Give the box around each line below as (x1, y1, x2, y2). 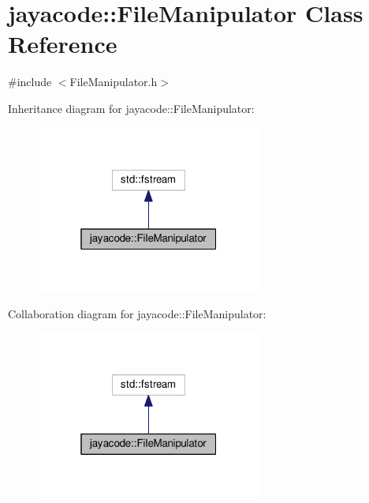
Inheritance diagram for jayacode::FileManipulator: (8, 99, 255, 116)
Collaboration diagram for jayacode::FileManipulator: (8, 305, 266, 321)
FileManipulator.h (69, 73, 158, 90)
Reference (8, 28, 117, 60)
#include (8, 73, 52, 90)
